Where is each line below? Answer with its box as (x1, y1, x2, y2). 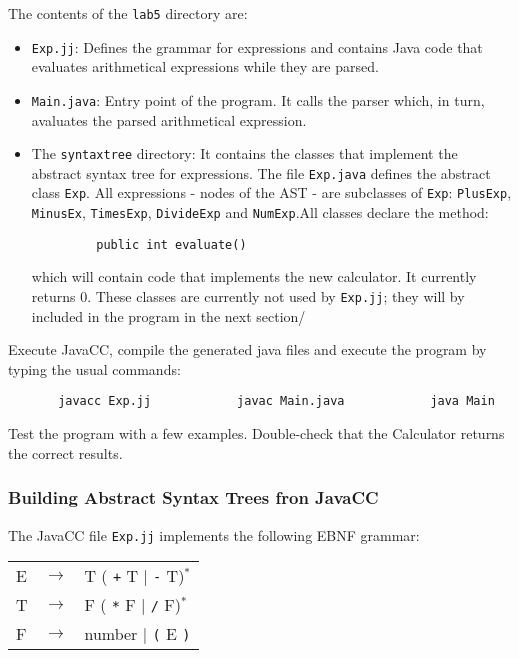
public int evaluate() (96, 237, 247, 252)
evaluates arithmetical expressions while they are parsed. (31, 56, 379, 77)
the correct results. (8, 442, 123, 463)
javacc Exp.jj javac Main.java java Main (58, 394, 495, 409)
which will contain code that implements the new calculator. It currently (31, 266, 477, 287)
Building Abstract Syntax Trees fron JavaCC (8, 485, 379, 510)
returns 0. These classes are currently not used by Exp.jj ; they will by (31, 286, 465, 307)
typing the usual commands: (8, 358, 181, 379)
